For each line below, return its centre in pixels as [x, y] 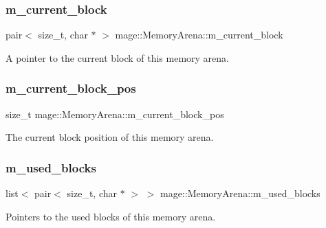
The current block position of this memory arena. [110, 137]
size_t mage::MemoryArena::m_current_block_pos [115, 114]
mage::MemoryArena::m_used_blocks [240, 193]
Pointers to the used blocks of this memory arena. [111, 216]
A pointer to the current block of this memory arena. [117, 57]
